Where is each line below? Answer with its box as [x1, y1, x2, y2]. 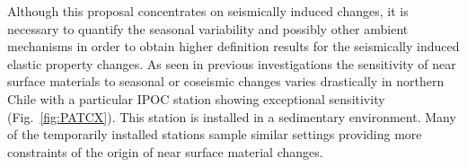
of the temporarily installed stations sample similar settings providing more [7, 125, 422, 144]
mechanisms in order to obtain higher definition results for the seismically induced [7, 37, 460, 56]
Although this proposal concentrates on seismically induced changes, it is [7, 2, 409, 20]
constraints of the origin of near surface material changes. [7, 142, 323, 161]
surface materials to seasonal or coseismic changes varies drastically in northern [7, 72, 445, 91]
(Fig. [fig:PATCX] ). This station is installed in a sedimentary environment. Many [7, 107, 456, 126]
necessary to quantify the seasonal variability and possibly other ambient [7, 19, 409, 38]
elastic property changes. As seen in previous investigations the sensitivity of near [7, 54, 456, 73]
